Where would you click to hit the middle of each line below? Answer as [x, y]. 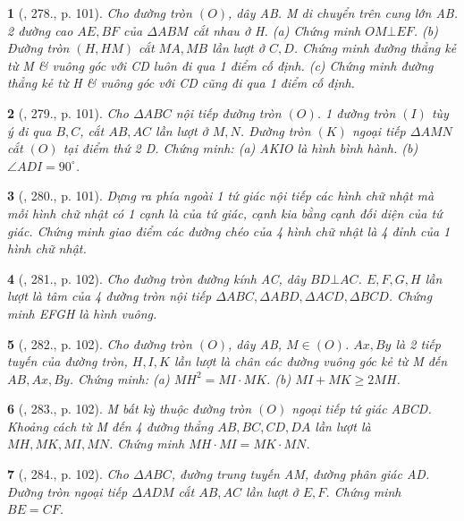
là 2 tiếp [418, 343]
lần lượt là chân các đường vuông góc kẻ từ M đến [311, 361]
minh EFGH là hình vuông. [82, 313]
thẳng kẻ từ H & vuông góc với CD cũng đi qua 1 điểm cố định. [181, 83]
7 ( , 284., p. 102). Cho [68, 474]
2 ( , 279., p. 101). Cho [68, 112]
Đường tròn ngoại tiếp [67, 491]
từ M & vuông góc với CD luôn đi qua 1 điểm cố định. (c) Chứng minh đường [220, 65]
